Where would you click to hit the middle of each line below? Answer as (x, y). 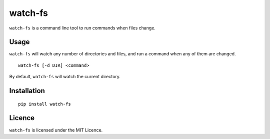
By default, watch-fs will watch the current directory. (65, 77)
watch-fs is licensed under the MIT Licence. (56, 130)
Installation (27, 91)
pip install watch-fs (44, 104)
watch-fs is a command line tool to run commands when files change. (82, 28)
